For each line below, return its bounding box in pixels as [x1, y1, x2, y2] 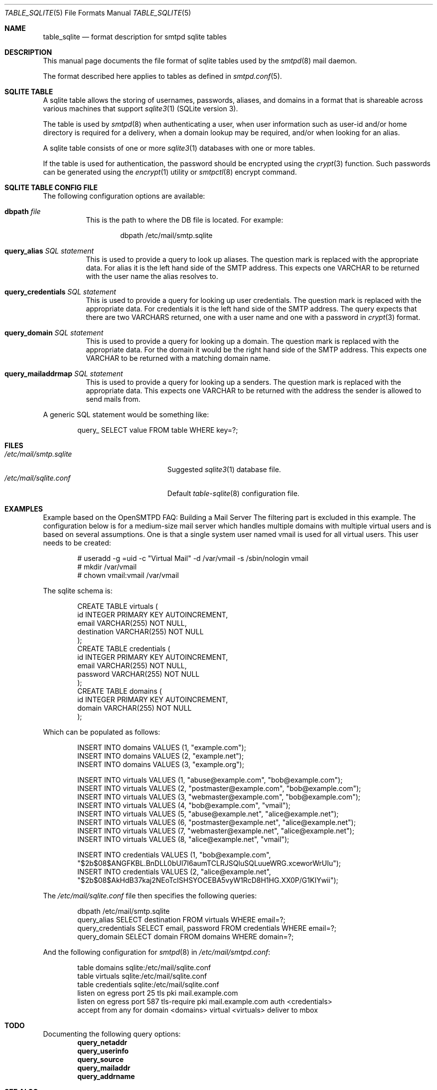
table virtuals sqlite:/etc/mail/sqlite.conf [77, 972, 207, 980]
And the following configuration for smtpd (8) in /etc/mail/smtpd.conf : [43, 948, 271, 956]
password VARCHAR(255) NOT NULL [77, 670, 200, 678]
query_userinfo [77, 1047, 129, 1055]
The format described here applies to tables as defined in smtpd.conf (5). [43, 72, 282, 80]
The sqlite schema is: [43, 586, 113, 595]
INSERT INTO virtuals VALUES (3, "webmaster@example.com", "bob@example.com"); [77, 793, 361, 801]
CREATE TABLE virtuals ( [77, 602, 158, 610]
